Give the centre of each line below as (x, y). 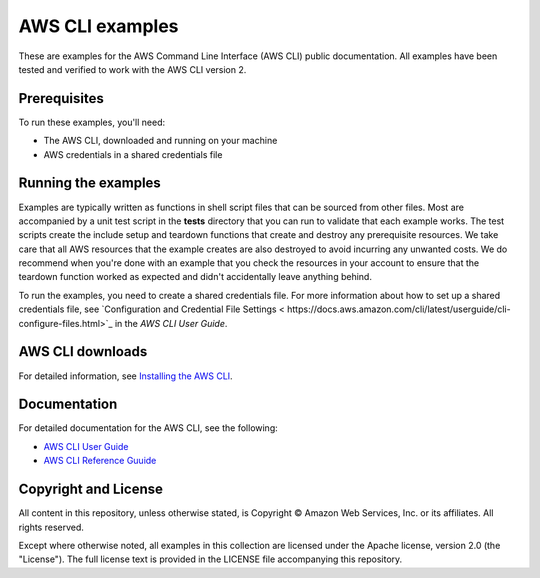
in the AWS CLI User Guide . (171, 323)
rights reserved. (51, 527)
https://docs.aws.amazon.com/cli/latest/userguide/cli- (398, 309)
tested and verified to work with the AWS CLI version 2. (132, 69)
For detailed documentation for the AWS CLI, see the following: (148, 428)
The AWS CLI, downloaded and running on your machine (160, 141)
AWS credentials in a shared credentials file (133, 154)
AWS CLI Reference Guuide (100, 461)
